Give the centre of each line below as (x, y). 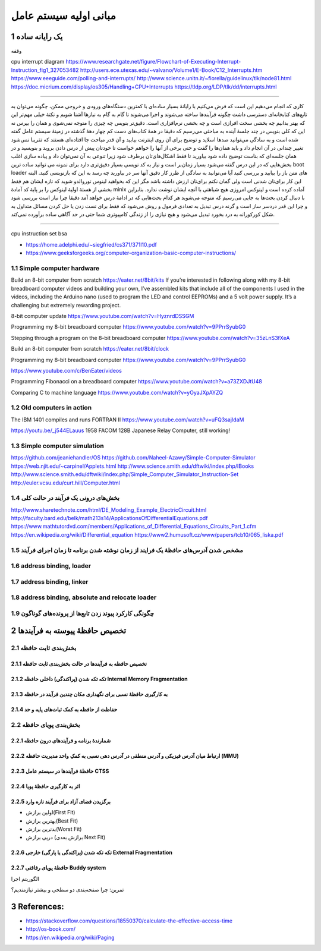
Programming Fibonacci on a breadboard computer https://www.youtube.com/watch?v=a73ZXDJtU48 (137, 382)
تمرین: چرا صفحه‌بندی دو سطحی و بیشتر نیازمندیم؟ (67, 890)
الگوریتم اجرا (25, 878)
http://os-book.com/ (51, 929)
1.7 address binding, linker (50, 581)
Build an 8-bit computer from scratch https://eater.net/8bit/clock (90, 349)
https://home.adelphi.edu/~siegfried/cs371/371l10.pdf (91, 244)
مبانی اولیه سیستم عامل (63, 15)
